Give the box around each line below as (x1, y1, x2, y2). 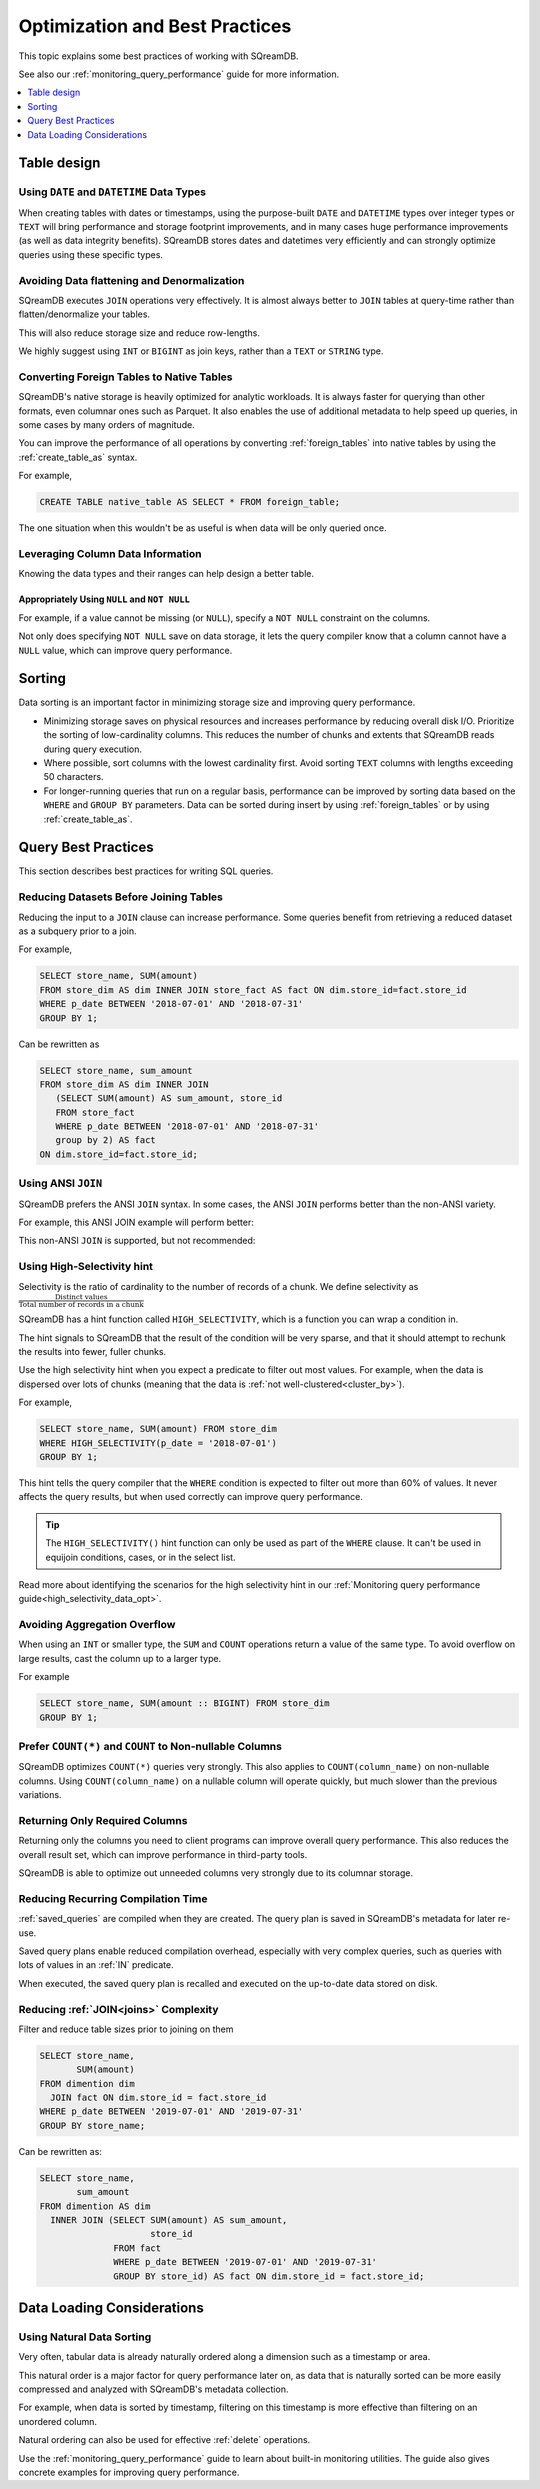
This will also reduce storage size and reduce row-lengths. (18, 326, 260, 339)
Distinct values (54, 1292, 108, 1302)
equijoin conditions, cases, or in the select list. (45, 1551, 236, 1563)
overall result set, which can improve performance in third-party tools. (18, 1848, 308, 1860)
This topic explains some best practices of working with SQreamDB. (18, 50, 299, 62)
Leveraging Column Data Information (18, 546, 202, 560)
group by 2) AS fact (55, 1135, 157, 1146)
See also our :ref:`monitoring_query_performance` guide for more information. (18, 68, 340, 80)
